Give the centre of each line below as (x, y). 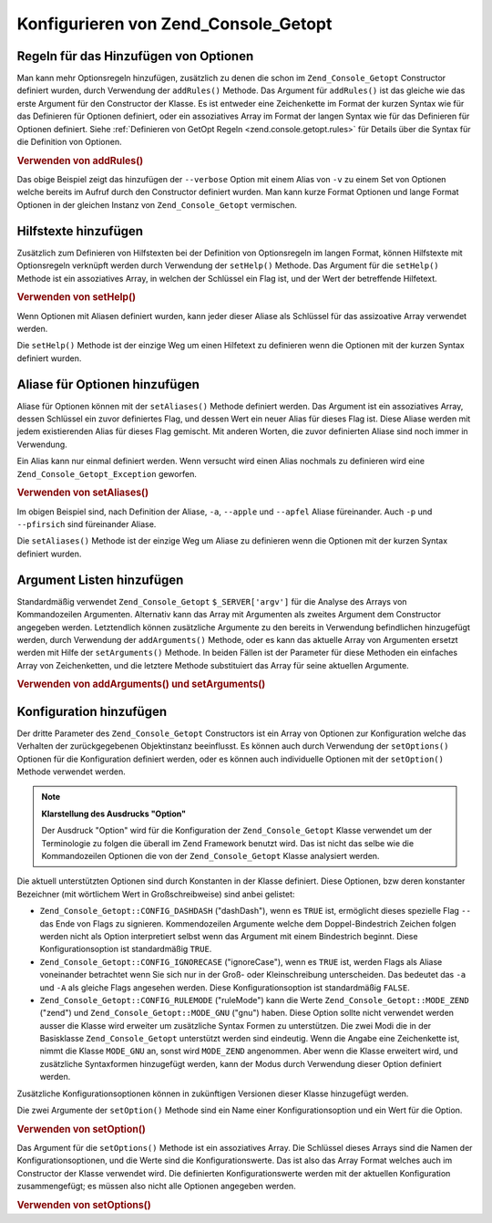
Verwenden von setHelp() (77, 297)
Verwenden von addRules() (80, 161)
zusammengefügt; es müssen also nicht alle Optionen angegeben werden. (156, 1187)
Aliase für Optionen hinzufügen (108, 384)
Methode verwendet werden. (72, 772)
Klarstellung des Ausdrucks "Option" (114, 814)
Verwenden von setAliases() (83, 492)
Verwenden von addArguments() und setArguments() (141, 684)
